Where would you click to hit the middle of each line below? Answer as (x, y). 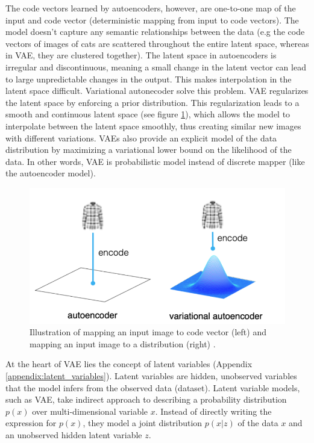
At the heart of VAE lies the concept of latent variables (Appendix (129, 364)
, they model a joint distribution (143, 423)
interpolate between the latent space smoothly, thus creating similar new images (153, 125)
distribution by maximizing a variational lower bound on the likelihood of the (149, 150)
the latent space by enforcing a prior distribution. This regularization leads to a (152, 102)
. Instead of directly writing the (213, 411)
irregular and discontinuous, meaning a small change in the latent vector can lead (156, 67)
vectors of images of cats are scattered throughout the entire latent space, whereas (157, 43)
